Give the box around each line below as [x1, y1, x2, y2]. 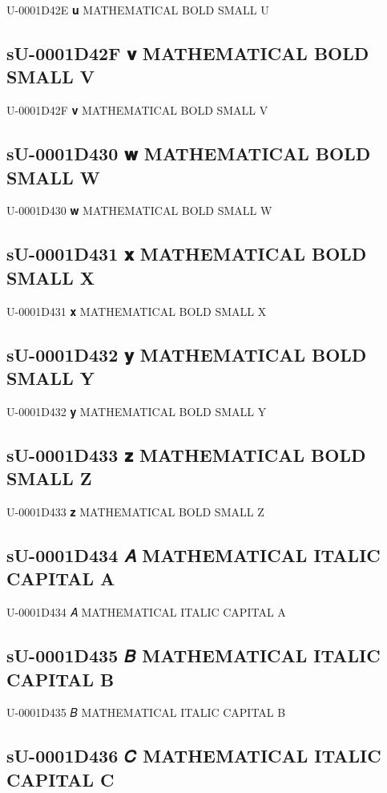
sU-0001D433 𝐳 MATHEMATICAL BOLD [6, 442, 366, 467]
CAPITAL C [6, 767, 115, 791]
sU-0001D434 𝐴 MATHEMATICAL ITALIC [6, 542, 381, 567]
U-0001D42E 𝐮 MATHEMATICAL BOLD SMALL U [6, 2, 269, 18]
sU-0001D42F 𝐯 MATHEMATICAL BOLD [6, 40, 369, 65]
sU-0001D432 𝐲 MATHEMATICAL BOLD [6, 342, 367, 366]
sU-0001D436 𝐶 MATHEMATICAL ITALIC [6, 743, 381, 768]
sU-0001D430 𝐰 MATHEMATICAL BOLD [6, 141, 371, 166]
